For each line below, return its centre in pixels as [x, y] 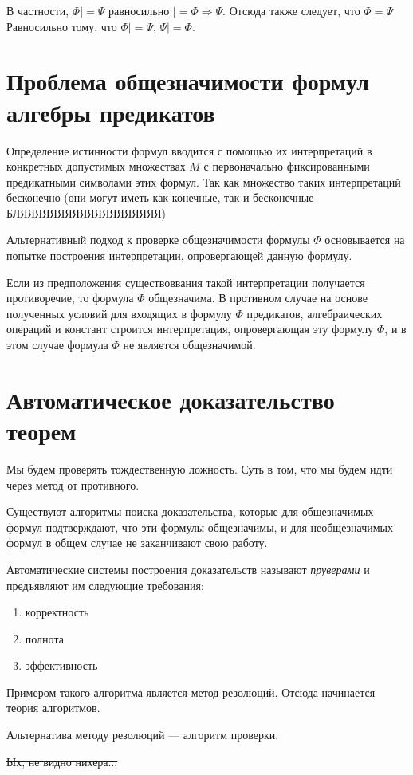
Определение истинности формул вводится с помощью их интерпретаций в [189, 150]
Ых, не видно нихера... [62, 761]
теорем [41, 431]
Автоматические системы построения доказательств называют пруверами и [188, 569]
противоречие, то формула [70, 298]
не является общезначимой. [189, 345]
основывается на [365, 240]
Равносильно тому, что [62, 26]
